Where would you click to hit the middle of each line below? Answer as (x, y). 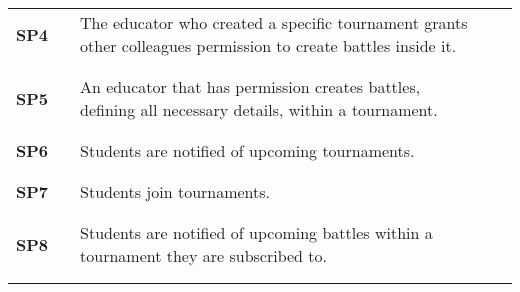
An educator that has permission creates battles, (250, 86)
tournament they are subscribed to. (204, 255)
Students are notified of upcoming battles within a (256, 232)
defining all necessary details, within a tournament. (259, 109)
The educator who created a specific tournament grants (274, 22)
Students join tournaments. (175, 191)
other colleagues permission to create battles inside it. (268, 45)
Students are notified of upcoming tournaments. (247, 150)
